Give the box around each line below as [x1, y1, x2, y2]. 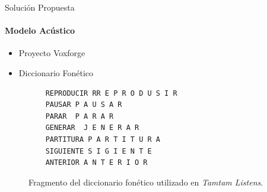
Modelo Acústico [5, 24, 75, 37]
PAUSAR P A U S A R [45, 100, 122, 109]
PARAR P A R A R [45, 112, 114, 121]
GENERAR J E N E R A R [45, 123, 139, 132]
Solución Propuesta [5, 1, 75, 13]
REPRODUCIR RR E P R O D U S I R [45, 89, 177, 97]
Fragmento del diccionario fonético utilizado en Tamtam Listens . [28, 175, 263, 188]
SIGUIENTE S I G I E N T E [45, 147, 152, 155]
